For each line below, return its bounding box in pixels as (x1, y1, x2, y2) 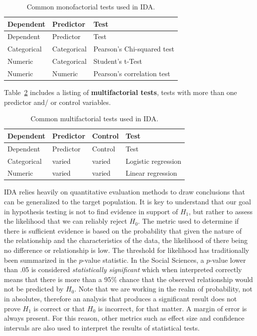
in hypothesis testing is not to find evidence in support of (4, 206, 178, 216)
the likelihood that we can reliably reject (4, 216, 127, 226)
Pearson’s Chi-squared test (93, 44, 174, 54)
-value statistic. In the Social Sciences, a (82, 254, 205, 265)
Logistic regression (125, 155, 182, 166)
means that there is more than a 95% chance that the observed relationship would (4, 274, 253, 284)
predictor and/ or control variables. (4, 96, 111, 107)
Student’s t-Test (93, 56, 142, 66)
